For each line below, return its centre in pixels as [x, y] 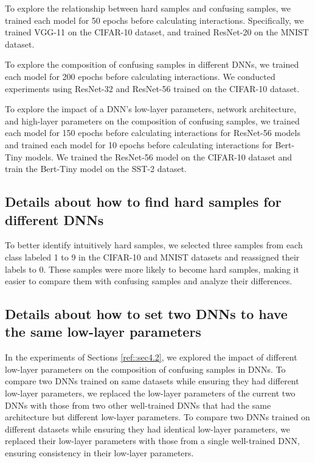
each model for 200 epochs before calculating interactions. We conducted [140, 76]
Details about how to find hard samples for [143, 202]
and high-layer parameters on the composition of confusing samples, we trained [152, 120]
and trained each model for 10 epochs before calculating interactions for [139, 144]
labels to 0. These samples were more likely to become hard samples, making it [152, 269]
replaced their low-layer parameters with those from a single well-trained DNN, [152, 441]
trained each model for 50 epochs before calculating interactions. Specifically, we [154, 20]
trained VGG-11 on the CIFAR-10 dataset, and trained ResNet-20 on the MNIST [157, 32]
